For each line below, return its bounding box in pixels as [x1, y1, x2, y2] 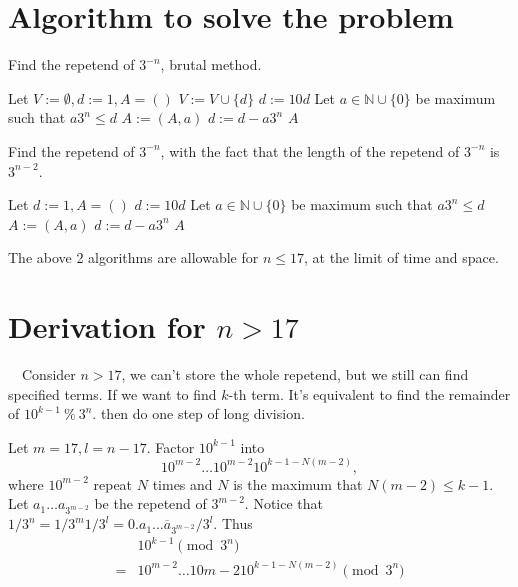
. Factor [146, 436, 195, 457]
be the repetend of [94, 493, 207, 514]
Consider [21, 364, 76, 384]
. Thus [213, 513, 253, 534]
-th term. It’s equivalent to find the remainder [228, 383, 511, 404]
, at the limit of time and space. [303, 247, 499, 268]
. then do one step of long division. [92, 403, 305, 424]
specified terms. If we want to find [8, 383, 217, 404]
